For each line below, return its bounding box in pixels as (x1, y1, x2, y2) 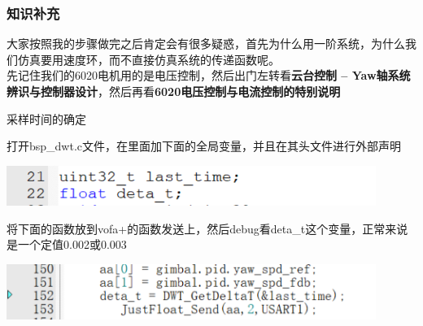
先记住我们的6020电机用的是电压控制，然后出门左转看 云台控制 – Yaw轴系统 (7, 67, 411, 84)
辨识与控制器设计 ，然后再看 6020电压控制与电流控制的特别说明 (7, 83, 341, 99)
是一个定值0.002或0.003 (7, 236, 127, 253)
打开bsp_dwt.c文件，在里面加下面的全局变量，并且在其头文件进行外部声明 (7, 137, 402, 154)
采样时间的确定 (7, 110, 86, 127)
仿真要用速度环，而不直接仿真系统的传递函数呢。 (17, 50, 280, 67)
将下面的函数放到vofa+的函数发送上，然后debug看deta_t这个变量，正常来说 (7, 220, 408, 237)
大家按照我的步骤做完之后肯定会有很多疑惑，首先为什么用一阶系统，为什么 (7, 35, 405, 52)
